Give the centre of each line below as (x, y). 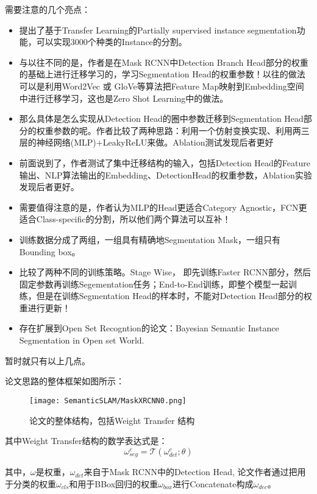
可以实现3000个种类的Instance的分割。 (112, 42)
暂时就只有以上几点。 (48, 360)
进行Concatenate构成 (213, 483)
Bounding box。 (50, 251)
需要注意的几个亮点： (48, 9)
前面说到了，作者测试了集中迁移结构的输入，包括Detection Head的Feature (165, 162)
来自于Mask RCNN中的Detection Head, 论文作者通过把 (191, 472)
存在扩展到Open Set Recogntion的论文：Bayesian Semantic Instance (149, 328)
